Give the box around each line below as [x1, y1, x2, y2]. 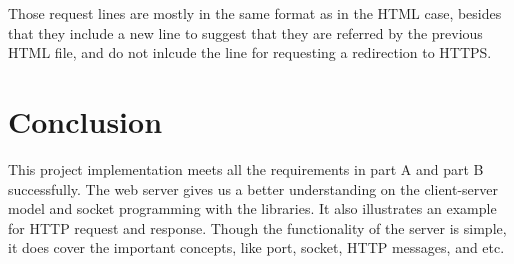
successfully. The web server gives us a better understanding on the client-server [8, 178, 499, 199]
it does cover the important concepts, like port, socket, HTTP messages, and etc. [8, 237, 505, 258]
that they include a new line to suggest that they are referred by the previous [8, 22, 483, 43]
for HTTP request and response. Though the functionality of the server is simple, [8, 217, 507, 238]
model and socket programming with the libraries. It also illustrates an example [8, 198, 497, 219]
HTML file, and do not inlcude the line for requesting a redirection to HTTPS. [8, 42, 492, 63]
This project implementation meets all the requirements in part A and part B [8, 158, 484, 179]
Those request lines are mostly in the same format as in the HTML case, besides [8, 3, 502, 23]
